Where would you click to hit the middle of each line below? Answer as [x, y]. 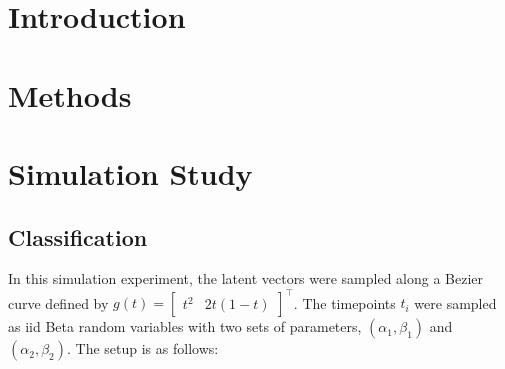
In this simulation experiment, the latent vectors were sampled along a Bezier [246, 278]
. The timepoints [344, 302]
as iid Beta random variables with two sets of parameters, [185, 326]
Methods [70, 94]
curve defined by [58, 302]
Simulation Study [130, 172]
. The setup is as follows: [142, 348]
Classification [78, 236]
